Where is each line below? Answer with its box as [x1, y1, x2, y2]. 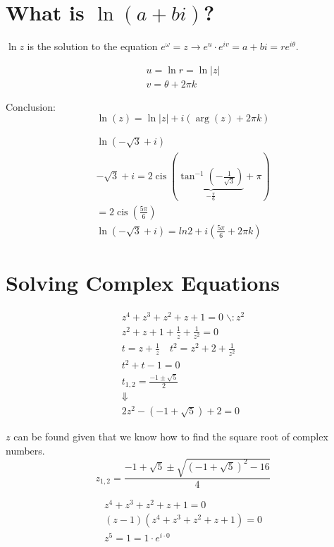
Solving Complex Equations [6, 268, 280, 297]
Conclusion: [6, 99, 56, 114]
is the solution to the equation [27, 39, 158, 54]
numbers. [6, 443, 45, 457]
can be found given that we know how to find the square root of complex [13, 429, 328, 444]
